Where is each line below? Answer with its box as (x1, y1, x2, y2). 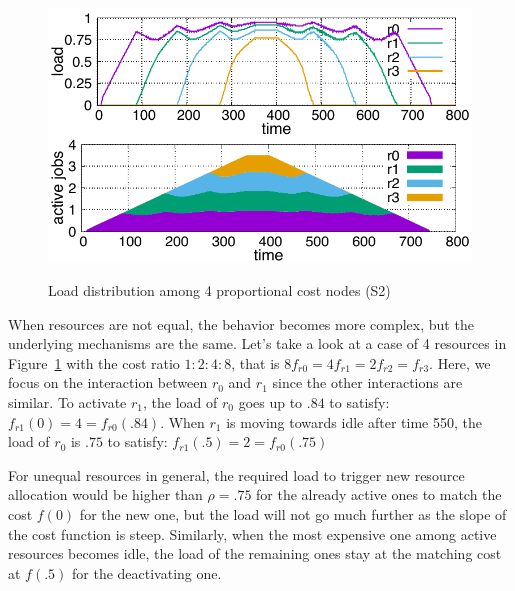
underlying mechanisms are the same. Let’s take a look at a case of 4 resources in (8, 333, 507, 354)
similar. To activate (8, 391, 127, 412)
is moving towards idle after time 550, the (226, 411, 482, 432)
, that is (231, 352, 280, 373)
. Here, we (429, 352, 491, 373)
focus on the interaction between (8, 372, 208, 393)
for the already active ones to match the (256, 484, 502, 505)
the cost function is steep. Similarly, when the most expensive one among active (8, 523, 497, 544)
